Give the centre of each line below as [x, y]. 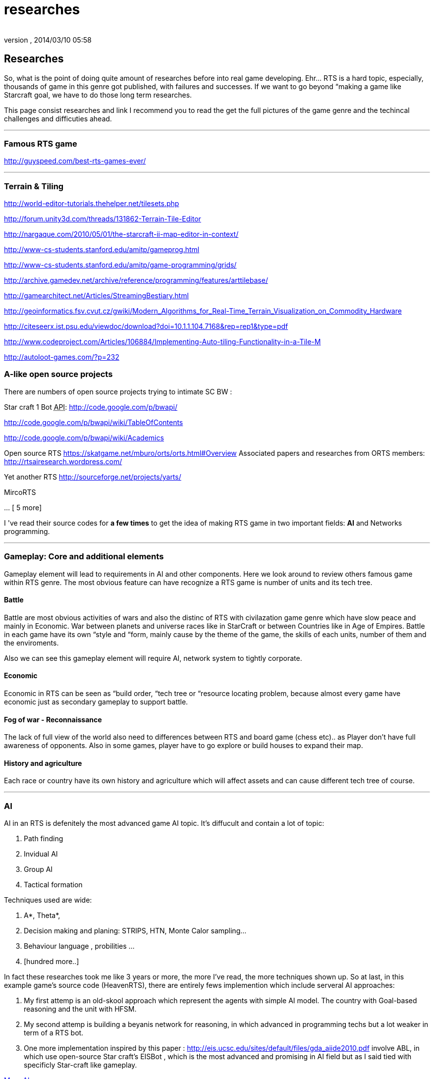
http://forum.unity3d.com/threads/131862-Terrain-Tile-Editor [103, 219]
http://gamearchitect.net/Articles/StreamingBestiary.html [96, 296]
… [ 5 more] [23, 507]
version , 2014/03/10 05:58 [48, 40]
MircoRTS [20, 492]
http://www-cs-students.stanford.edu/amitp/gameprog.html [102, 250]
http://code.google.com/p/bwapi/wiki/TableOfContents [94, 422]
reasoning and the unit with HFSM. [80, 1009]
